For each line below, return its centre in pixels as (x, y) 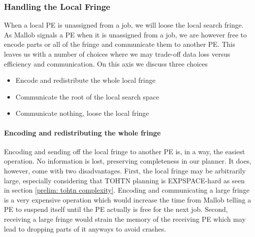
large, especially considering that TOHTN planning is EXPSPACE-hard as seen (124, 180)
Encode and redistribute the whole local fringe (85, 80)
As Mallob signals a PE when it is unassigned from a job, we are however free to (126, 34)
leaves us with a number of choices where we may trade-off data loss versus (117, 54)
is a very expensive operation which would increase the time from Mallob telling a (128, 199)
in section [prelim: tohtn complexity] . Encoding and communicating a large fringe (127, 190)
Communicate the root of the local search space (87, 96)
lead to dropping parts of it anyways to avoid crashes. (85, 228)
